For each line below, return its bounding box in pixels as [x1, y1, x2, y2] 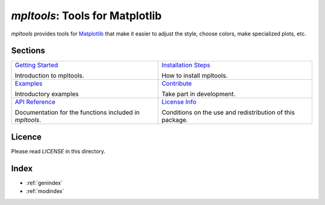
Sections [11, 46, 45, 56]
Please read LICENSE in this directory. [11, 147, 105, 155]
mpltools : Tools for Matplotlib [11, 9, 162, 22]
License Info [161, 98, 197, 106]
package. [161, 116, 188, 124]
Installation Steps [161, 61, 211, 69]
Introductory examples [14, 90, 79, 99]
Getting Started [14, 61, 58, 69]
